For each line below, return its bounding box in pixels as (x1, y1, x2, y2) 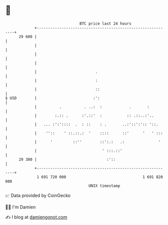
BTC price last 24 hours (79, 21, 132, 26)
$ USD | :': (5, 95, 100, 101)
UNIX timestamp (88, 183, 121, 188)
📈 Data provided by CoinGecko (5, 192, 71, 198)
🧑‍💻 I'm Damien (5, 204, 36, 210)
